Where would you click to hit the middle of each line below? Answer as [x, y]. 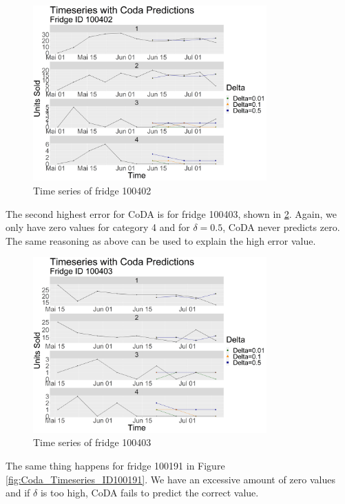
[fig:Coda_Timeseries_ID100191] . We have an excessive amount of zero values [170, 479]
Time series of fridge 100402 [92, 190]
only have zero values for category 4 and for [98, 227]
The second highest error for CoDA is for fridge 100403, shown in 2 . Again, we [171, 213]
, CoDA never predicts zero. [281, 227]
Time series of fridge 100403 [92, 442]
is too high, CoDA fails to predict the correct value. [149, 493]
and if [18, 493]
